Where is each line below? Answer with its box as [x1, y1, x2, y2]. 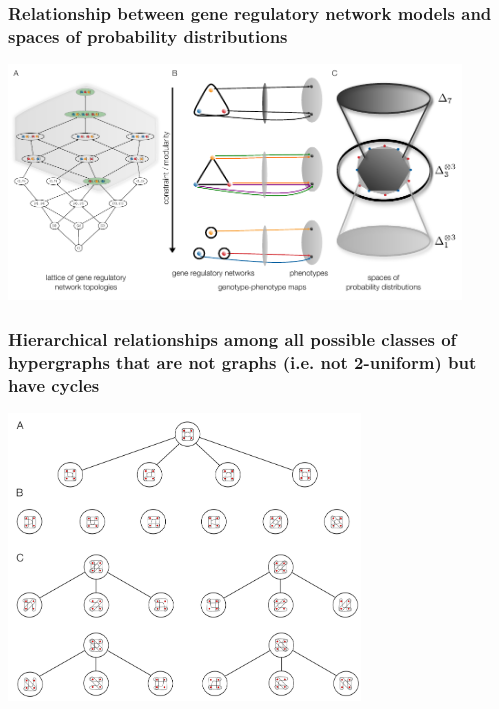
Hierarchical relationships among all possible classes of [8, 326, 457, 351]
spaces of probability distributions [8, 23, 288, 48]
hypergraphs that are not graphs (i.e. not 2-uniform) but [8, 349, 477, 374]
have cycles [8, 372, 100, 397]
